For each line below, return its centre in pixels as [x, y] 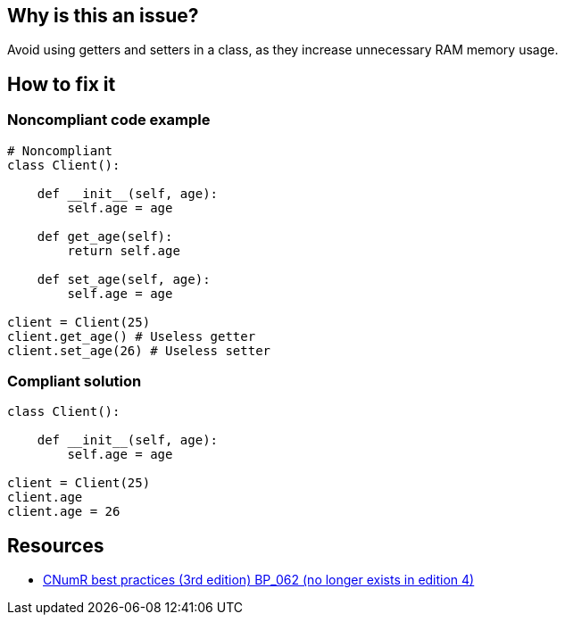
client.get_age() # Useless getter [132, 336]
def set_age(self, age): [124, 279]
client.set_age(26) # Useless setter [139, 350]
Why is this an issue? [103, 16]
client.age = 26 [64, 512]
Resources [56, 545]
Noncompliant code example [109, 120]
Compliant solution [75, 381]
